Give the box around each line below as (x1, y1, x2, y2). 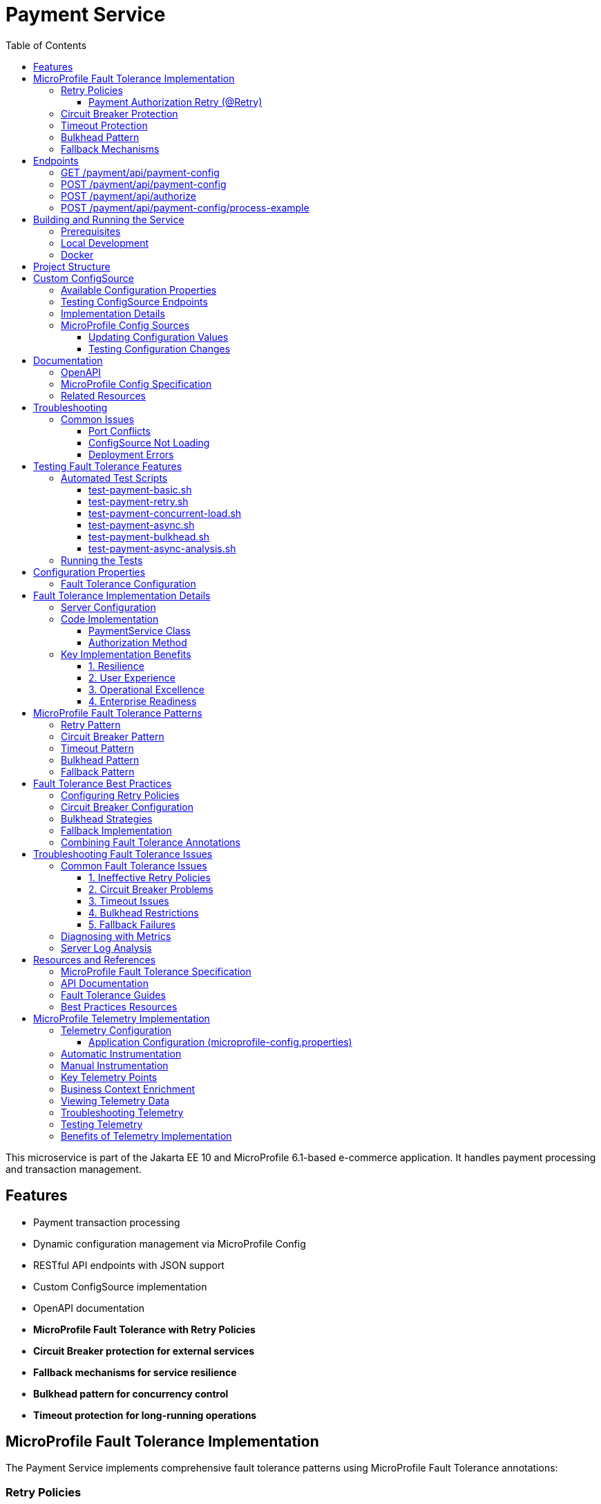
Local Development (61, 236, 149, 249)
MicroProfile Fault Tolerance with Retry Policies (33, 1323, 256, 1335)
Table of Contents (6, 39, 87, 51)
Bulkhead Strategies (61, 812, 153, 825)
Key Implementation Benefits (61, 648, 191, 660)
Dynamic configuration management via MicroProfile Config (33, 1237, 306, 1250)
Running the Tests (61, 554, 143, 566)
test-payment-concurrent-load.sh (88, 507, 242, 519)
